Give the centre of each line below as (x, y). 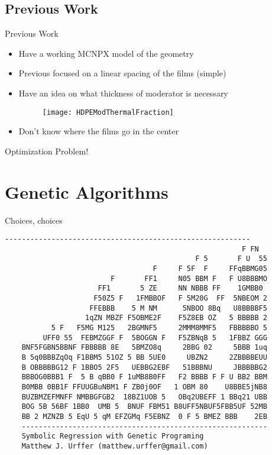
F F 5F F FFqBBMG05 (210, 269)
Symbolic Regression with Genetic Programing (113, 436)
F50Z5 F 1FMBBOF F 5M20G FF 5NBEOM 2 (180, 299)
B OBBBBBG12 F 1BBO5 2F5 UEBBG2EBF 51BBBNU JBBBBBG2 (144, 367)
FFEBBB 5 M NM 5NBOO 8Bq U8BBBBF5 (178, 308)
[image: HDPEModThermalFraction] (108, 112)
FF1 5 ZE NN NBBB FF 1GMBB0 (180, 288)
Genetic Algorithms (87, 191)
